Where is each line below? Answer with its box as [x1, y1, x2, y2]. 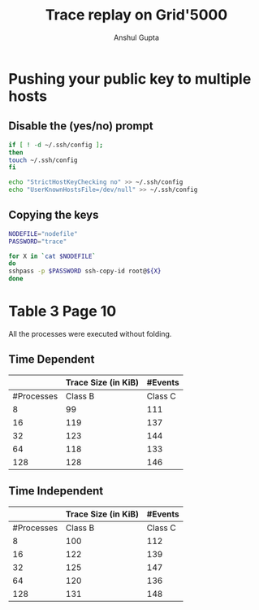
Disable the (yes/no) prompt [8, 120, 153, 133]
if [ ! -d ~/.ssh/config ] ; [8, 141, 104, 149]
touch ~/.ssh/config [8, 156, 79, 164]
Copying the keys [8, 208, 99, 222]
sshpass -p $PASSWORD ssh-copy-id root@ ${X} [8, 267, 162, 276]
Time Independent [8, 484, 104, 498]
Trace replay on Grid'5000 [45, 6, 228, 24]
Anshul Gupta [113, 33, 160, 42]
